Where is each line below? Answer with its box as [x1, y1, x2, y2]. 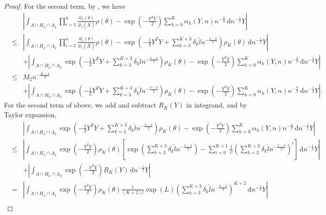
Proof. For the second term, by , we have [4, 1, 126, 11]
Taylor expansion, [4, 109, 57, 119]
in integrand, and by [186, 100, 247, 110]
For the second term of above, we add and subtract [4, 100, 157, 110]
